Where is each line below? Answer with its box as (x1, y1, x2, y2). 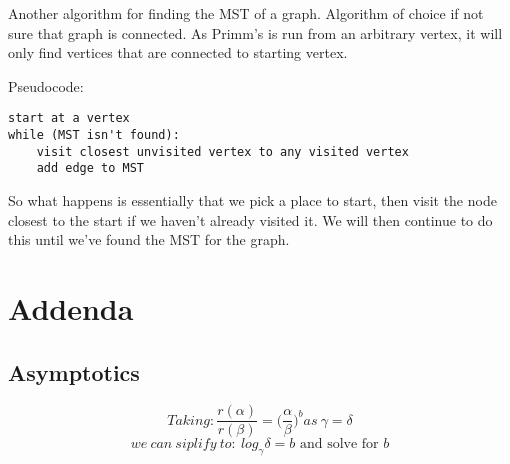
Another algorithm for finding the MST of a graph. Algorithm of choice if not (8, 3, 484, 23)
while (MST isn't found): (8, 128, 180, 143)
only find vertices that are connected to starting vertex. (8, 42, 348, 63)
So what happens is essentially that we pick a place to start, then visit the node (8, 190, 497, 210)
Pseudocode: (8, 75, 84, 96)
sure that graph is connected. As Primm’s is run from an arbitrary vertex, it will (8, 22, 503, 43)
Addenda (8, 287, 134, 328)
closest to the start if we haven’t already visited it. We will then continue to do (8, 209, 493, 230)
